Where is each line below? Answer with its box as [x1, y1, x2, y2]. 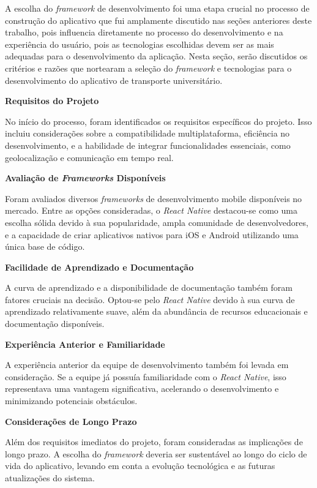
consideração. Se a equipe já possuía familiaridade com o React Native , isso [5, 370, 286, 383]
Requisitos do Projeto [5, 94, 99, 107]
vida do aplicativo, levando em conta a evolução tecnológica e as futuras [5, 459, 275, 472]
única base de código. [5, 240, 85, 253]
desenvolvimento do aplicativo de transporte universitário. [5, 73, 223, 86]
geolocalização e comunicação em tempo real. [5, 151, 174, 163]
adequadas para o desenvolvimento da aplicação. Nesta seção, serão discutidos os [5, 50, 308, 62]
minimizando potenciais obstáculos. [5, 394, 138, 407]
